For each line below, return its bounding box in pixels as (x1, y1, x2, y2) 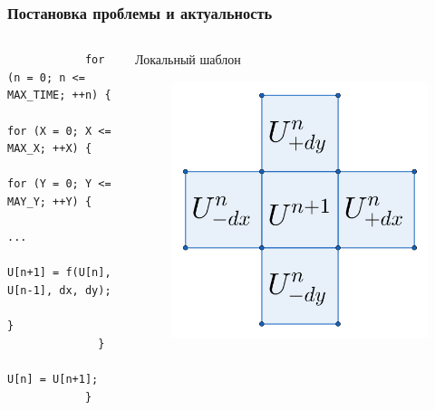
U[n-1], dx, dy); (7, 283, 111, 297)
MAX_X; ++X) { (7, 142, 92, 156)
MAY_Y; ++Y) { (7, 195, 92, 208)
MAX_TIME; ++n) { (7, 89, 111, 102)
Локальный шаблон (135, 50, 241, 69)
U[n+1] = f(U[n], (7, 266, 111, 280)
